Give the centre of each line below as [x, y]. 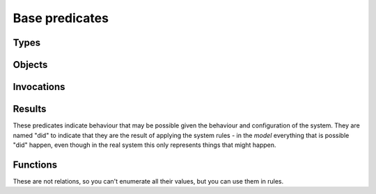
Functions [35, 165]
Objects [30, 65]
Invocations [39, 87]
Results [30, 109]
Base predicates [61, 18]
